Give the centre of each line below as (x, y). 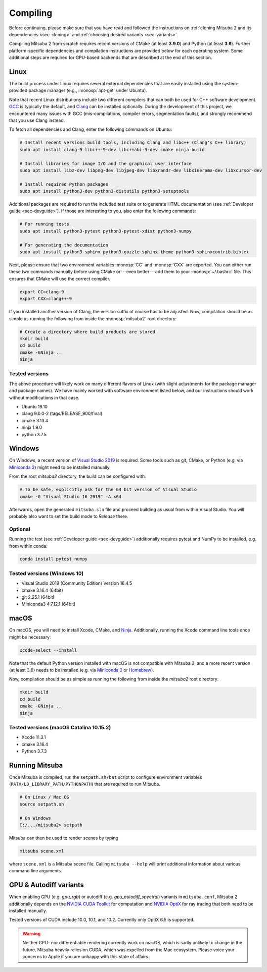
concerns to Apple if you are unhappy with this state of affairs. (86, 956)
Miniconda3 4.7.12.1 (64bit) (48, 604)
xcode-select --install (48, 650)
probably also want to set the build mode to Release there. (69, 516)
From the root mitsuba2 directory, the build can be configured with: (78, 476)
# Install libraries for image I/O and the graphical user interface (106, 163)
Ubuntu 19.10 (35, 406)
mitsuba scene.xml (42, 851)
